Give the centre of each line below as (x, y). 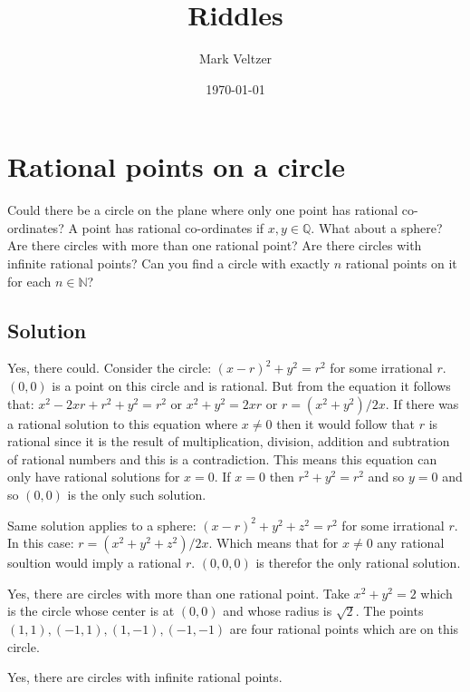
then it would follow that (346, 423)
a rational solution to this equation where (123, 423)
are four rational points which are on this (344, 628)
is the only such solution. (137, 494)
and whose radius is (278, 611)
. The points (389, 611)
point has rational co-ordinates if (173, 227)
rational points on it (401, 263)
